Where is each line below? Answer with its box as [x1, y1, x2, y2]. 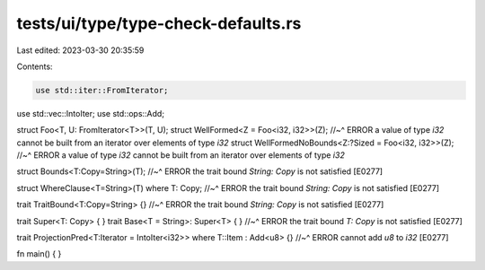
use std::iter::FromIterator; [35, 85, 169, 95]
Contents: [16, 61, 53, 72]
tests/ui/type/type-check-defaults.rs [16, 13, 302, 33]
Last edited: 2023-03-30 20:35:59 [16, 45, 145, 56]
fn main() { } [16, 248, 62, 259]
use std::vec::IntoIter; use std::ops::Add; [16, 108, 165, 118]
